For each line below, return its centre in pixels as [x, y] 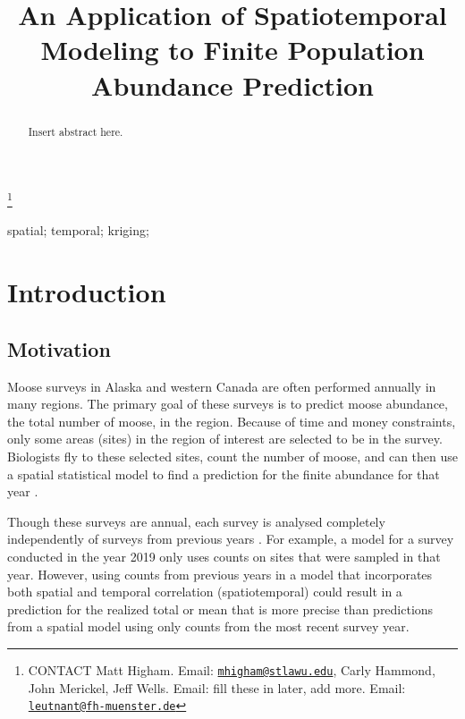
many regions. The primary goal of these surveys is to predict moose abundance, [228, 404]
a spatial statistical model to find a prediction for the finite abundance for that [224, 474]
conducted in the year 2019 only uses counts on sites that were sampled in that [224, 556]
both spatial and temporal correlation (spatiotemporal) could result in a [205, 592]
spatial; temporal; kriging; [78, 230]
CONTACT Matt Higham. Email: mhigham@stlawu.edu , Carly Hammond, [232, 669]
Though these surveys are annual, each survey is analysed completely [196, 521]
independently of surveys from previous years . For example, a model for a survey [231, 539]
